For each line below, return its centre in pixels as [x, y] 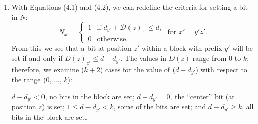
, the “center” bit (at [202, 96]
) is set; [53, 107]
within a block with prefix [182, 48]
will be [243, 48]
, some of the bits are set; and [160, 107]
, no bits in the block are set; [90, 96]
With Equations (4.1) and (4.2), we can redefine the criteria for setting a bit [130, 7]
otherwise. [113, 39]
